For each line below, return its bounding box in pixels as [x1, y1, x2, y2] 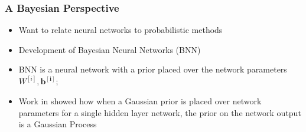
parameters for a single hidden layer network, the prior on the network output [18, 106, 301, 118]
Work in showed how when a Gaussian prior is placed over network [18, 95, 262, 107]
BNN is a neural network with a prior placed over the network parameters [18, 63, 287, 75]
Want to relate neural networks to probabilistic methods [18, 24, 223, 36]
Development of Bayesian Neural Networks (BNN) [18, 43, 201, 55]
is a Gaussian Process [18, 118, 97, 130]
